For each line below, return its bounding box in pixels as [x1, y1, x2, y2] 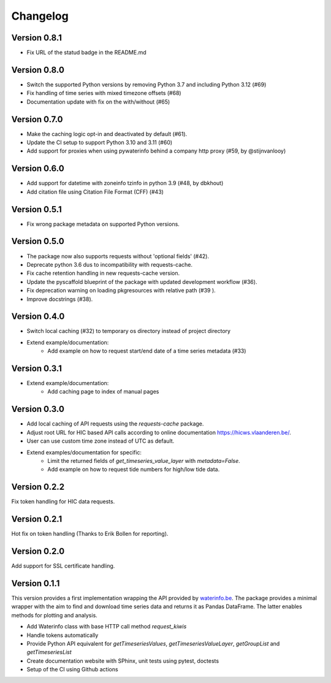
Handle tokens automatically [26, 631, 99, 639]
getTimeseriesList [26, 649, 72, 656]
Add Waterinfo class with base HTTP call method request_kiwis [26, 623, 187, 630]
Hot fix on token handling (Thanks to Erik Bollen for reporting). [11, 530, 169, 538]
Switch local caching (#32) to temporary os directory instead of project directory [26, 327, 231, 335]
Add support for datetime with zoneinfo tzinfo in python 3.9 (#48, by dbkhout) [26, 180, 224, 187]
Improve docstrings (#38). [26, 295, 93, 303]
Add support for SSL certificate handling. [11, 562, 115, 570]
